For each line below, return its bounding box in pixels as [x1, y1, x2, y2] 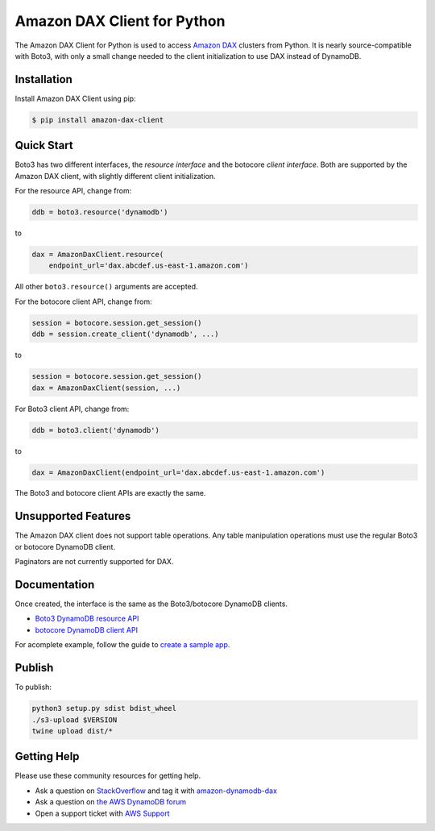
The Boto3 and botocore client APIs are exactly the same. [14, 488, 206, 498]
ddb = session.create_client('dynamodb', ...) [31, 330, 219, 339]
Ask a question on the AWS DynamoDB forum [35, 797, 187, 807]
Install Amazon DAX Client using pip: [14, 93, 136, 103]
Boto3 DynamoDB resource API [35, 613, 139, 624]
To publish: [14, 682, 52, 692]
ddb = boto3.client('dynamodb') [31, 426, 160, 434]
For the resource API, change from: [14, 186, 132, 196]
